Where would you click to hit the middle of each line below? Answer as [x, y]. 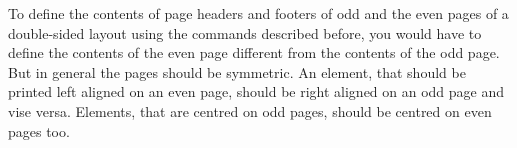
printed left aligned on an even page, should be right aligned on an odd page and [256, 91]
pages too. [39, 130]
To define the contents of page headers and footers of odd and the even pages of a [258, 12]
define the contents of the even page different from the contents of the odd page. [254, 52]
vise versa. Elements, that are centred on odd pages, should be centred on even [250, 110]
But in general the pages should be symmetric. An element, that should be [237, 71]
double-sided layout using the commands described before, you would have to [245, 32]
